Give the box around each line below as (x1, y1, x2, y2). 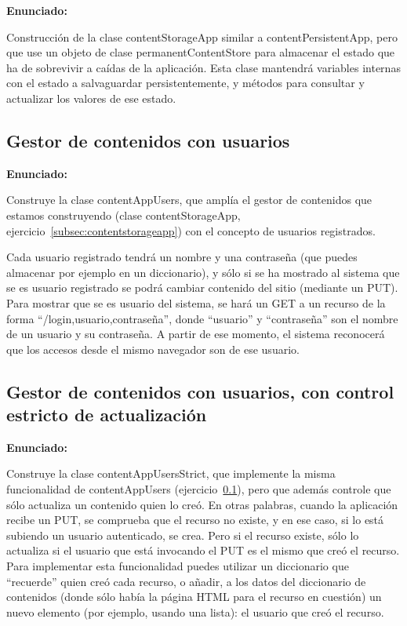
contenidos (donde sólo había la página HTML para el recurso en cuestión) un (6, 588, 382, 605)
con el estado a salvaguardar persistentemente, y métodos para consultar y (6, 75, 365, 91)
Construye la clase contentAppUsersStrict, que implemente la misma (6, 465, 336, 482)
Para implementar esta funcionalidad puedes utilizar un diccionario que (6, 558, 349, 574)
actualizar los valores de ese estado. (6, 89, 176, 106)
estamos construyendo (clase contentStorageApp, (6, 206, 241, 223)
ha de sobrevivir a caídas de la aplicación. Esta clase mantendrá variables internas (6, 59, 401, 75)
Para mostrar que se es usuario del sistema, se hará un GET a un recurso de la (6, 294, 386, 311)
